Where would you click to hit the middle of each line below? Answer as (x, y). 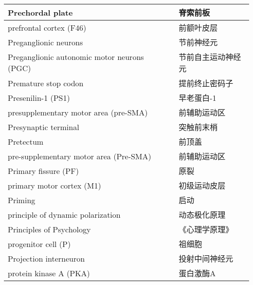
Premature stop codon (46, 83)
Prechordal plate (40, 12)
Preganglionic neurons (45, 42)
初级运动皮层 (202, 185)
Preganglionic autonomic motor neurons (76, 57)
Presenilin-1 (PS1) (39, 97)
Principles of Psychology (49, 229)
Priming (22, 200)
